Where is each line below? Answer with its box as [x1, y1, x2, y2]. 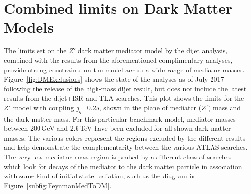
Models [4, 17, 54, 37]
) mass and [208, 102, 241, 112]
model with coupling [13, 102, 74, 112]
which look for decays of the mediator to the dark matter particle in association [4, 161, 242, 171]
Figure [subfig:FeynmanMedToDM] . [4, 180, 112, 190]
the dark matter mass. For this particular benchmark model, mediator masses [4, 113, 236, 123]
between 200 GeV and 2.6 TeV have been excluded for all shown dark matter [4, 123, 231, 133]
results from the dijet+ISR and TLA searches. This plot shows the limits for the [4, 93, 244, 103]
